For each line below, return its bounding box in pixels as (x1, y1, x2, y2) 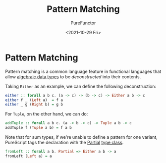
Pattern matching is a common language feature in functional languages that (5, 68, 162, 74)
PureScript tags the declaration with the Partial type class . (5, 140, 124, 146)
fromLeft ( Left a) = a (5, 154, 52, 159)
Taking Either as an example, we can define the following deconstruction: (5, 83, 157, 89)
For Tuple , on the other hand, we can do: (5, 111, 88, 117)
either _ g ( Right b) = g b (5, 102, 63, 107)
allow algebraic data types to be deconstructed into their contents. (5, 73, 141, 80)
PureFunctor (70, 20, 96, 26)
